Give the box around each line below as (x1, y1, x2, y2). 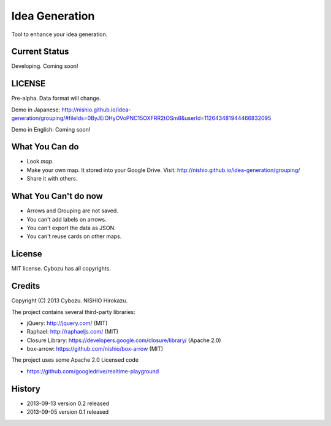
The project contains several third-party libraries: (11, 308, 136, 315)
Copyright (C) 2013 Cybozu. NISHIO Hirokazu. (11, 297, 128, 304)
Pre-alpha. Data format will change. (11, 95, 101, 102)
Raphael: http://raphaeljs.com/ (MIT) (26, 328, 119, 335)
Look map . (26, 158, 54, 165)
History (11, 383, 41, 394)
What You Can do (11, 141, 79, 152)
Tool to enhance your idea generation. (11, 31, 108, 38)
